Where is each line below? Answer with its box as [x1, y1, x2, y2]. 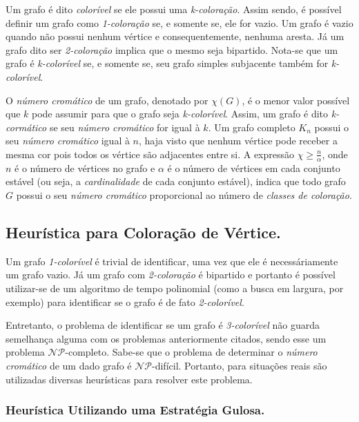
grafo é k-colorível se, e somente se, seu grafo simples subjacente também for [6, 56, 329, 70]
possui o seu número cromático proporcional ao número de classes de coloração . [16, 187, 352, 202]
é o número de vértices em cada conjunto [167, 160, 340, 175]
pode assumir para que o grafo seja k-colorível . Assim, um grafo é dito [32, 106, 329, 121]
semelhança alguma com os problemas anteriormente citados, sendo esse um [6, 331, 327, 345]
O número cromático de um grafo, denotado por [6, 93, 208, 107]
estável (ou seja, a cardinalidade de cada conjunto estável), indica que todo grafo [6, 174, 346, 189]
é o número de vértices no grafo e [14, 160, 155, 175]
